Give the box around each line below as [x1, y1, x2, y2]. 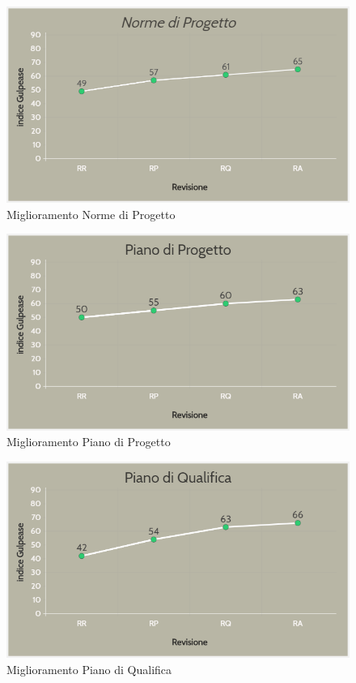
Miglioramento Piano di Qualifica [6, 660, 172, 677]
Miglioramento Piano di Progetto [6, 433, 171, 450]
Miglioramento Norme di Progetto [6, 205, 176, 222]
